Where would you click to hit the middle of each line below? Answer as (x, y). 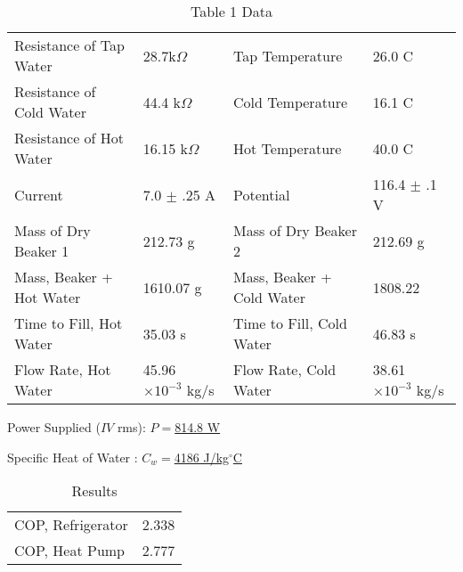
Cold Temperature (291, 102)
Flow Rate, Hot (63, 369)
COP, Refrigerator (71, 525)
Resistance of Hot (69, 138)
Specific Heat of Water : (73, 457)
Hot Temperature (288, 148)
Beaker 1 (42, 251)
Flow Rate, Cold (285, 369)
